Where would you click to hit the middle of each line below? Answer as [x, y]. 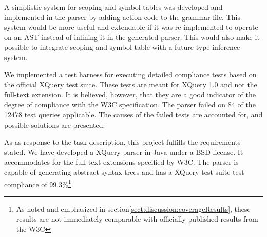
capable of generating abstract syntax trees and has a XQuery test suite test [124, 172]
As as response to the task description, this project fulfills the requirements [122, 142]
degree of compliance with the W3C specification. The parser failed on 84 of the [130, 104]
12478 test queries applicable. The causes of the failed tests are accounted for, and [133, 114]
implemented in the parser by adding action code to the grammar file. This [122, 17]
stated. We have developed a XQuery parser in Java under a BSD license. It [124, 152]
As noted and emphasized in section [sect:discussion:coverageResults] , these [133, 209]
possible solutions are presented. [55, 124]
